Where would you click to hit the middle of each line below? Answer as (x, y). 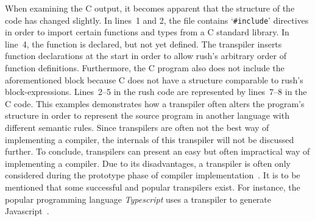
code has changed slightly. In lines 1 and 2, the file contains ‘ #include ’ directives (157, 20)
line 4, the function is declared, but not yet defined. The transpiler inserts (143, 44)
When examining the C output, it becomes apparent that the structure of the (150, 8)
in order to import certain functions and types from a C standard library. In (147, 32)
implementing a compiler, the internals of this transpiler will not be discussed (150, 139)
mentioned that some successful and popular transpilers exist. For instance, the (153, 187)
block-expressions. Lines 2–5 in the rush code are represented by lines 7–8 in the (156, 92)
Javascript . (27, 211)
